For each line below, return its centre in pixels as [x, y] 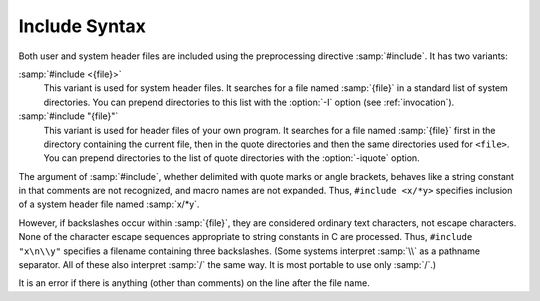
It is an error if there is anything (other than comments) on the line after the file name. [194, 283]
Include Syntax [82, 26]
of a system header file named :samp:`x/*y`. [109, 204]
